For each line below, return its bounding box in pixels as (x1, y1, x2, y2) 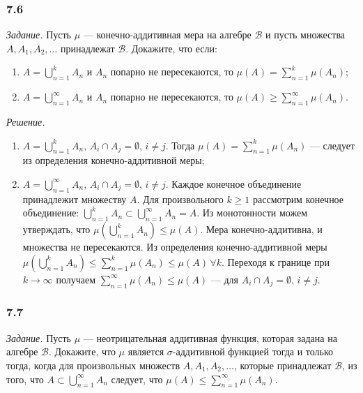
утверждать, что (22, 222, 91, 237)
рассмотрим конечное (253, 191, 344, 206)
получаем (56, 272, 96, 286)
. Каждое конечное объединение (165, 176, 302, 191)
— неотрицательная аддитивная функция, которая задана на (83, 330, 337, 345)
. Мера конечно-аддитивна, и (200, 222, 323, 237)
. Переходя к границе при (221, 254, 330, 269)
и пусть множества (265, 27, 346, 42)
